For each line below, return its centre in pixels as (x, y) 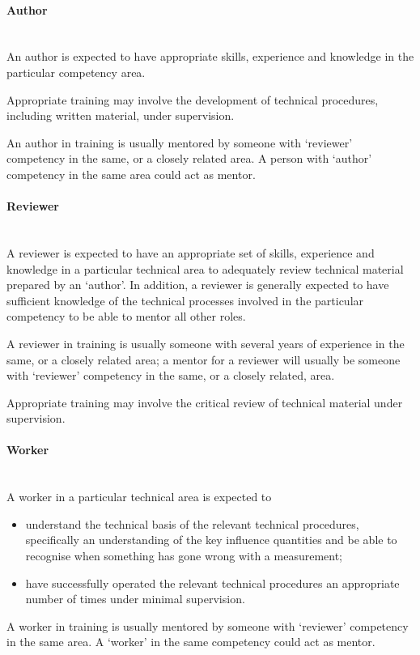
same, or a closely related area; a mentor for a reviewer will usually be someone (204, 359)
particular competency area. (76, 72)
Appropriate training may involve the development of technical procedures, (193, 99)
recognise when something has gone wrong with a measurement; (184, 556)
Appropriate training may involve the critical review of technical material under (205, 402)
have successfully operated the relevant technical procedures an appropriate (212, 583)
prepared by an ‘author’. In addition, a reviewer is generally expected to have (198, 285)
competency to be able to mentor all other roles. (126, 316)
